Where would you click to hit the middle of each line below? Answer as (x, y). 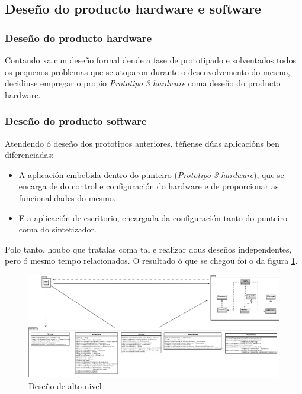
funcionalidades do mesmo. (67, 197)
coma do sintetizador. (57, 229)
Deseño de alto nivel (65, 386)
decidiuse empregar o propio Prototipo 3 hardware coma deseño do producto (143, 83)
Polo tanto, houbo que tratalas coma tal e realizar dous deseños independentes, (148, 249)
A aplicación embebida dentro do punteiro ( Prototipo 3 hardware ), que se (151, 174)
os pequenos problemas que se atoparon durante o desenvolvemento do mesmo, (147, 71)
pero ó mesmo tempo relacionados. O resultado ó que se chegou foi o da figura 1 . (151, 261)
